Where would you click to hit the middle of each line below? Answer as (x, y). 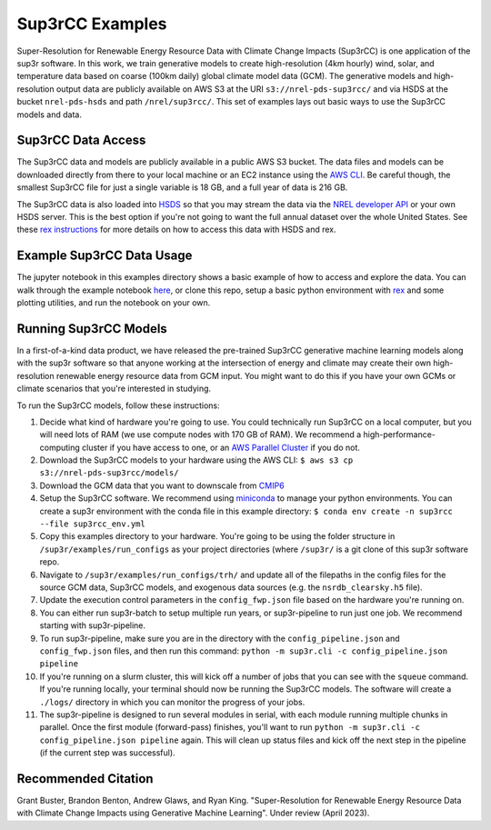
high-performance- (400, 435)
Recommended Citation (85, 779)
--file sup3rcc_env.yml (92, 524)
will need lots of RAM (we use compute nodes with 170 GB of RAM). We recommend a (200, 435)
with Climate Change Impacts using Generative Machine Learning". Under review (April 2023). (193, 813)
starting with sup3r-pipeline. (92, 625)
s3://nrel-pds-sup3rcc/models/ (109, 473)
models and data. (49, 115)
